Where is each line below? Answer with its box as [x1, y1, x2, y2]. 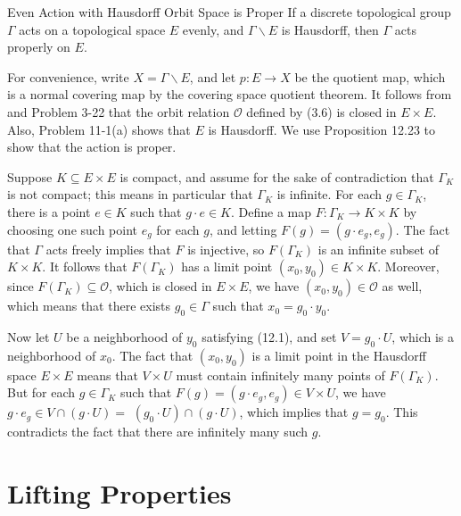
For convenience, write [7, 67, 129, 86]
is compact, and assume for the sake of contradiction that [119, 167, 434, 186]
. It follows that [42, 257, 128, 276]
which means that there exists [7, 296, 171, 315]
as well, [382, 277, 423, 295]
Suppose [7, 167, 53, 186]
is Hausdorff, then [281, 20, 379, 38]
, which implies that [239, 403, 349, 421]
